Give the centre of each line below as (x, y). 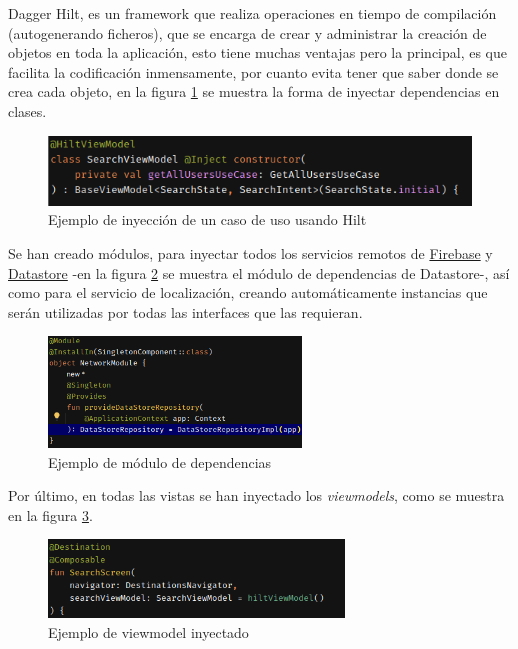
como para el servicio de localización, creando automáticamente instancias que (248, 292)
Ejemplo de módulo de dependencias (160, 461)
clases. (27, 110)
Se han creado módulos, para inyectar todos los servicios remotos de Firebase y (250, 252)
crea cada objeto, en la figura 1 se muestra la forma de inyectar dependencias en (254, 91)
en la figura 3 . (50, 514)
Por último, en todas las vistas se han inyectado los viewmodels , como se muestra (256, 495)
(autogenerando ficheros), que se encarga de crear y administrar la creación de (247, 32)
